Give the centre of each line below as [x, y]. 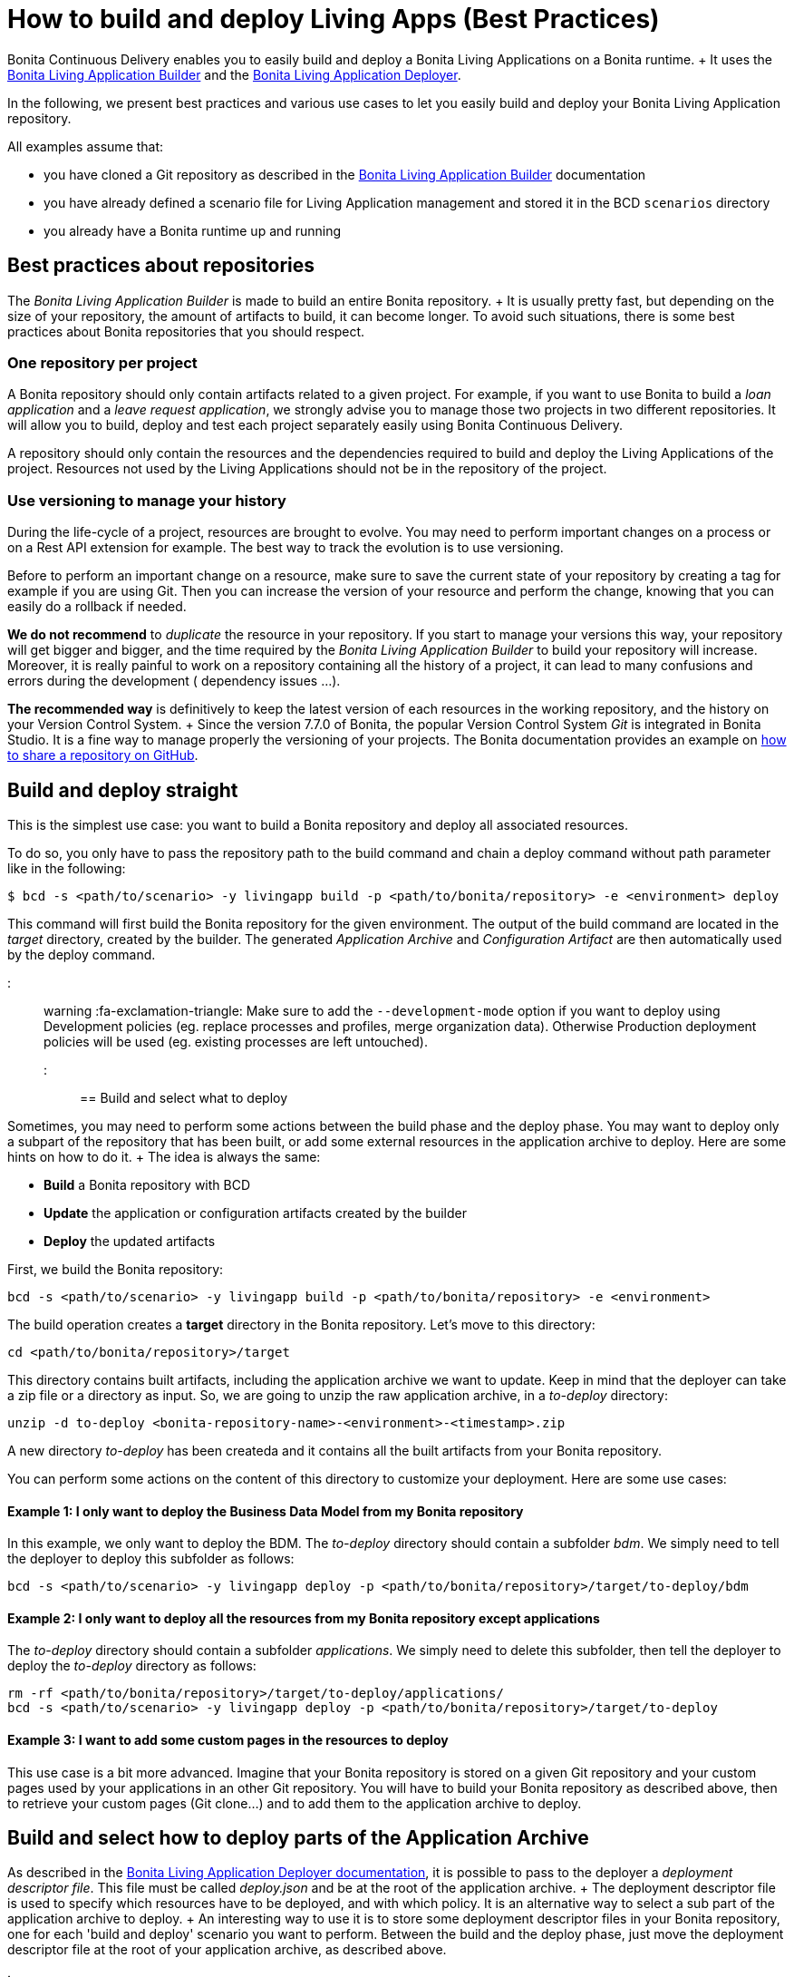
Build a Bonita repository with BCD [147, 1184]
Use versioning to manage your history [147, 500]
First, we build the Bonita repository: [116, 1269]
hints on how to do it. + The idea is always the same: [164, 1156]
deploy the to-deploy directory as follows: [132, 1666]
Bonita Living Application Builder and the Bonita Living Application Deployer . [234, 74]
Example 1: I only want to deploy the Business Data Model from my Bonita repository [266, 1511]
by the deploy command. [82, 954]
